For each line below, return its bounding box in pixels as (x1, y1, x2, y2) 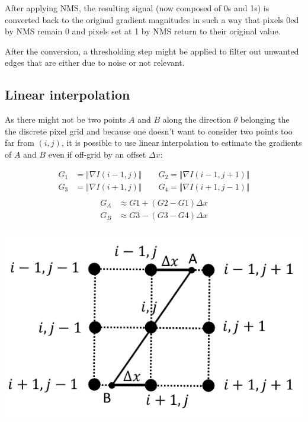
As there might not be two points (5, 113, 126, 126)
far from (5, 136, 34, 149)
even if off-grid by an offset (48, 148, 146, 160)
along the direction (162, 113, 231, 126)
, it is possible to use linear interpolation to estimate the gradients (61, 136, 302, 149)
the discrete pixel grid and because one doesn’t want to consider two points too (5, 124, 293, 137)
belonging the (240, 113, 290, 126)
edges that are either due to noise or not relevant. (5, 56, 185, 69)
